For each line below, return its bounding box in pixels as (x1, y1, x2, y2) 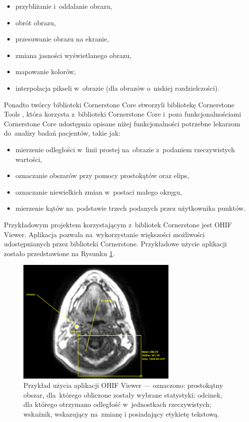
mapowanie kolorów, (15, 66, 76, 77)
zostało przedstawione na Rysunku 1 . (4, 248, 115, 258)
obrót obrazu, (15, 17, 56, 27)
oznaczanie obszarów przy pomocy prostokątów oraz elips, (15, 170, 189, 181)
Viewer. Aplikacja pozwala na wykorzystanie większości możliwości (4, 229, 205, 239)
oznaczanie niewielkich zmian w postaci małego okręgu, (15, 186, 182, 197)
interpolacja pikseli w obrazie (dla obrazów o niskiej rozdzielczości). (15, 82, 220, 93)
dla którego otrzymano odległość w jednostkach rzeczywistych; (23, 399, 211, 409)
